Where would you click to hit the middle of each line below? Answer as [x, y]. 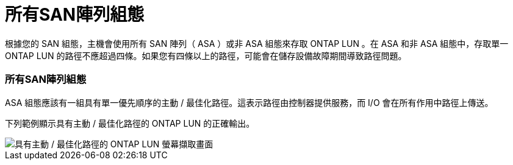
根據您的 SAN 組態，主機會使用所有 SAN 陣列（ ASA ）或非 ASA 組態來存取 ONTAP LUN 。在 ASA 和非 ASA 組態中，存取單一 [257, 43]
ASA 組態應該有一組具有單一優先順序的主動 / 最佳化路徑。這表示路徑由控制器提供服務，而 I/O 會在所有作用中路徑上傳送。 [249, 102]
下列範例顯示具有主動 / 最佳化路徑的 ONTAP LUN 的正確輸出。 [130, 123]
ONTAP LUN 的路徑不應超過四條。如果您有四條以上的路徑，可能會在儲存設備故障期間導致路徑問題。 [206, 55]
